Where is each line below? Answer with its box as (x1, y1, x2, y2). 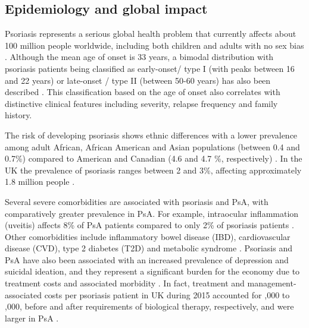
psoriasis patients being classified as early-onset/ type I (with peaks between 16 (5, 62, 295, 74)
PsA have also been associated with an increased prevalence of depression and (5, 253, 289, 266)
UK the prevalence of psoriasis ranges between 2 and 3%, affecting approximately (5, 163, 302, 176)
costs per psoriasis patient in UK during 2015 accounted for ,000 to (44, 288, 290, 301)
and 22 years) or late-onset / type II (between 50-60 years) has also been (5, 74, 271, 86)
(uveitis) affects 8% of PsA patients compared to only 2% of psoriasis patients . (5, 219, 294, 231)
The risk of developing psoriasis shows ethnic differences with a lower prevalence (5, 128, 298, 141)
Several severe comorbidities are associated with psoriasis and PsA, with (5, 195, 269, 207)
